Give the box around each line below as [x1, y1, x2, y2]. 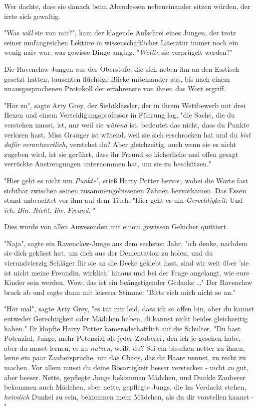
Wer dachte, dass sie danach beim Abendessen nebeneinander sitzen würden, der [4, 1, 251, 11]
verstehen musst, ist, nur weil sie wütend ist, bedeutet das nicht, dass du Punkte [4, 119, 250, 130]
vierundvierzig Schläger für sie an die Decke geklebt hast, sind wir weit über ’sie [4, 258, 249, 268]
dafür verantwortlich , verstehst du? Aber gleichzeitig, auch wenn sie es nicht [4, 139, 237, 149]
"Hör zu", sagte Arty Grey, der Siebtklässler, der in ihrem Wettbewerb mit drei [4, 100, 246, 110]
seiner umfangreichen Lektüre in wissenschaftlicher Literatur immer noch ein [4, 37, 239, 47]
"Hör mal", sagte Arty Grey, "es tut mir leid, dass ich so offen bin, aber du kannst [4, 303, 255, 314]
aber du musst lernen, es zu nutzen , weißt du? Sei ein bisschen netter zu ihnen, [4, 342, 245, 353]
